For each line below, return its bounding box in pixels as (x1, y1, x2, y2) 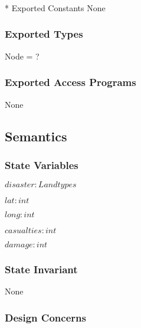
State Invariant (5, 262, 78, 277)
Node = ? (5, 49, 40, 62)
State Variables (5, 157, 78, 172)
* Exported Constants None (5, 1, 106, 14)
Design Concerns (5, 310, 86, 324)
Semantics (5, 127, 67, 145)
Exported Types (5, 26, 83, 41)
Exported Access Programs (5, 75, 136, 90)
